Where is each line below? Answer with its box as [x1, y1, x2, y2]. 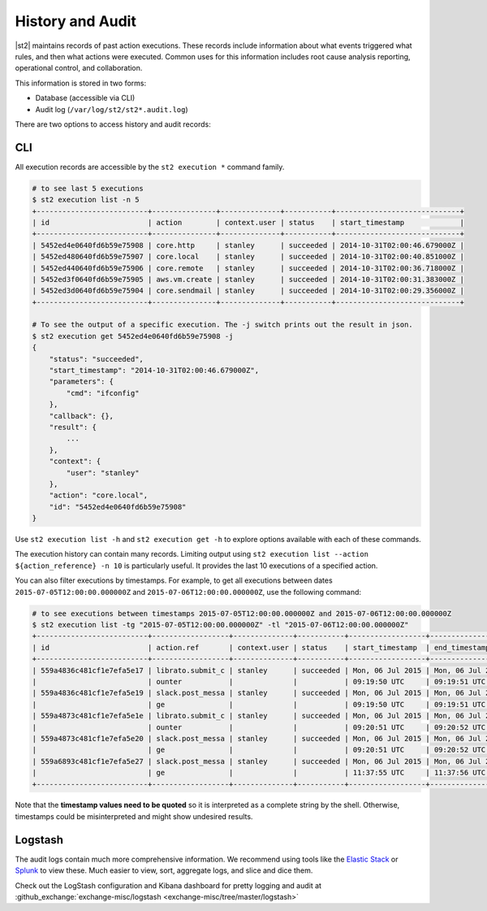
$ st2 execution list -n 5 [32, 195, 140, 205]
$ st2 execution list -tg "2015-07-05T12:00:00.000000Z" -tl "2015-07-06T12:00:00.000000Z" [32, 620, 409, 630]
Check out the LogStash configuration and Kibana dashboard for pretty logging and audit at [15, 880, 322, 890]
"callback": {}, [49, 411, 114, 420]
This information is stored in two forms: [15, 78, 146, 88]
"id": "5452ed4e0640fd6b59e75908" [49, 502, 187, 511]
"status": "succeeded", [49, 354, 144, 363]
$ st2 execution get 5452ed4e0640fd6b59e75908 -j [32, 332, 234, 341]
